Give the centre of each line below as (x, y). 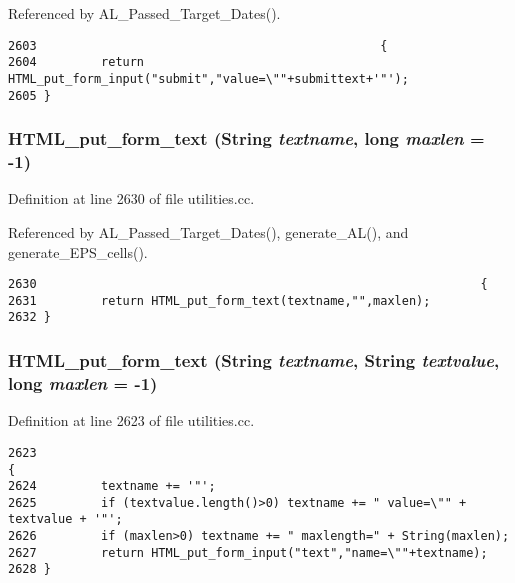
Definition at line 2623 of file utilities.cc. (131, 420)
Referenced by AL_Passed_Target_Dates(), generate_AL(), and (208, 231)
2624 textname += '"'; (112, 486)
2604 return (76, 62)
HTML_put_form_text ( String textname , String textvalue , (254, 360)
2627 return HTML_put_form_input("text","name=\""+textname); (248, 552)
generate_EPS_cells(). (78, 251)
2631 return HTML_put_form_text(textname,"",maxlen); (219, 300)
